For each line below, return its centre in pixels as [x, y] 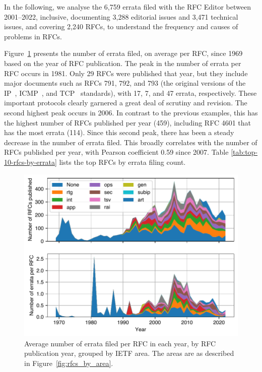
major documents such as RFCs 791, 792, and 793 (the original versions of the [125, 83]
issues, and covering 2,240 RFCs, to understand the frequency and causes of [121, 26]
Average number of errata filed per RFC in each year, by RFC [120, 343]
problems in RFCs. [33, 36]
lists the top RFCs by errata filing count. [122, 162]
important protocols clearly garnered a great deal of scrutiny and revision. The [126, 103]
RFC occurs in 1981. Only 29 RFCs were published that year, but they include [126, 73]
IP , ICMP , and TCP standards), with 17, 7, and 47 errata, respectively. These [130, 92]
